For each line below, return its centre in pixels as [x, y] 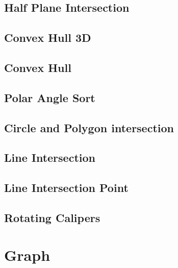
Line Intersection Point [66, 188]
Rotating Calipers [52, 217]
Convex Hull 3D [48, 38]
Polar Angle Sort [50, 97]
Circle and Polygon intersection [89, 127]
